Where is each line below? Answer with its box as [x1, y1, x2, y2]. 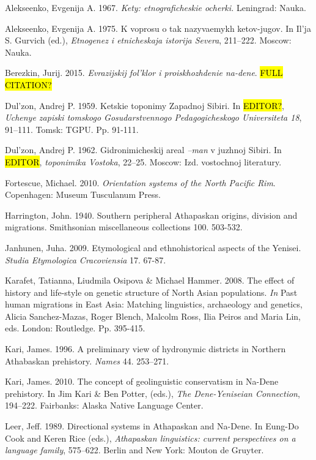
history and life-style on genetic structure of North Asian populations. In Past [5, 285, 298, 298]
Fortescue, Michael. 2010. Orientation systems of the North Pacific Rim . [5, 176, 276, 189]
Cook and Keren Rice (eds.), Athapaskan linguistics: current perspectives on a [5, 431, 296, 444]
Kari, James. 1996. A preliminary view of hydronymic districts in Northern [5, 342, 286, 355]
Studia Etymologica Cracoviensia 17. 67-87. [5, 253, 166, 266]
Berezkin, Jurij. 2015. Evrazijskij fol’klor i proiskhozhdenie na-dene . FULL [5, 66, 283, 79]
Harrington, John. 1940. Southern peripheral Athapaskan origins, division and [5, 208, 298, 221]
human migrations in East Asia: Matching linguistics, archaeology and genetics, [5, 298, 303, 311]
